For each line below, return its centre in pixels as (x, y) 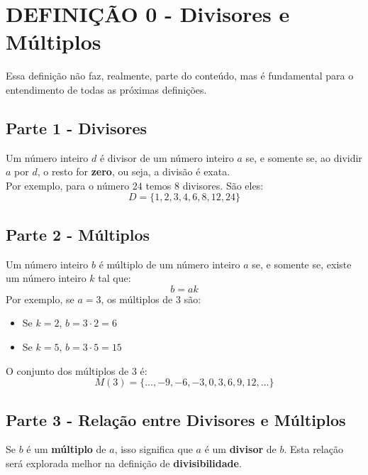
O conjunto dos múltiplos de (67, 370)
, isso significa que (154, 449)
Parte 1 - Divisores (77, 127)
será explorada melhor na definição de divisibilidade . (124, 463)
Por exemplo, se (40, 299)
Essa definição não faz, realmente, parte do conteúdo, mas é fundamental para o (180, 76)
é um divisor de (240, 449)
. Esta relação (313, 449)
